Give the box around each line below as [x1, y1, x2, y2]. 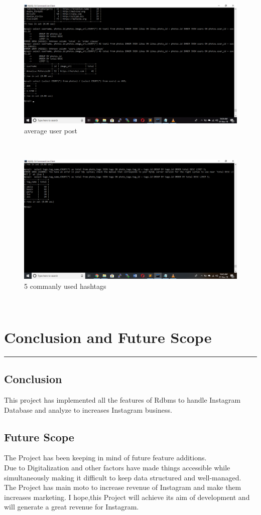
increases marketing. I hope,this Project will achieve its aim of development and [4, 491, 250, 502]
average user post [24, 125, 77, 135]
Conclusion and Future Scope [4, 326, 212, 347]
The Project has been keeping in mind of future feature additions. [4, 452, 207, 463]
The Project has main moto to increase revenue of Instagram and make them [4, 482, 241, 492]
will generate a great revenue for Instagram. [4, 501, 139, 512]
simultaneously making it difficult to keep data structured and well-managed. [4, 472, 241, 482]
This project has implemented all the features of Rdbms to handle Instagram [4, 395, 241, 405]
